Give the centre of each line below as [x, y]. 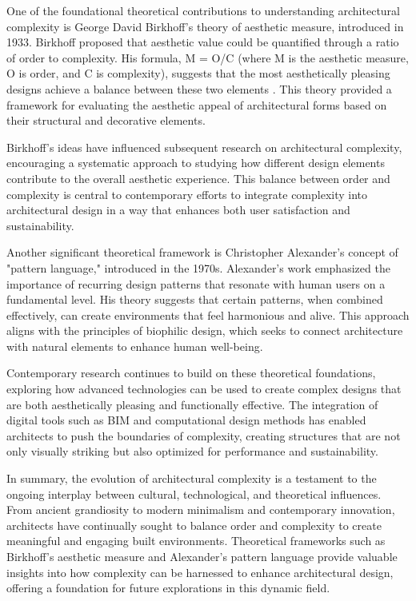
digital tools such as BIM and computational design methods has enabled [186, 420]
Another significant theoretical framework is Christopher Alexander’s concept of [202, 252]
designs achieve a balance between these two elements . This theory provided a [199, 88]
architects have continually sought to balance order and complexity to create [194, 525]
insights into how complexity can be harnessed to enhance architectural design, [200, 572]
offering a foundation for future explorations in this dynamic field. [168, 588]
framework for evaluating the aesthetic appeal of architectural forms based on [197, 104]
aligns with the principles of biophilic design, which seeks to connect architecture [205, 330]
